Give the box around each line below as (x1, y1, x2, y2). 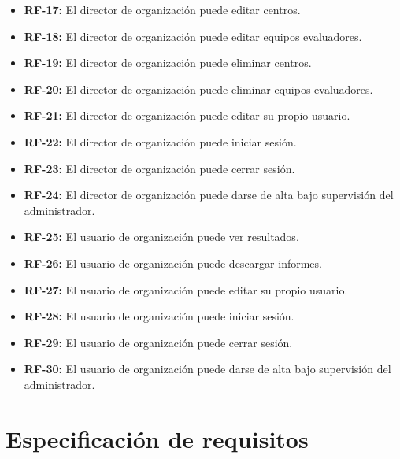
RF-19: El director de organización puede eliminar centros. (24, 54, 312, 71)
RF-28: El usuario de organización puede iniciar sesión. (24, 308, 294, 324)
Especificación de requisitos (6, 422, 309, 454)
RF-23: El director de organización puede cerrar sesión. (24, 160, 295, 176)
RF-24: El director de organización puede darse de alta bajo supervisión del (24, 187, 394, 203)
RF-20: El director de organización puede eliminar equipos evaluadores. (24, 80, 373, 97)
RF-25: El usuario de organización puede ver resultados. (24, 228, 299, 245)
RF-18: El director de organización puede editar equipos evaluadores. (24, 28, 362, 44)
